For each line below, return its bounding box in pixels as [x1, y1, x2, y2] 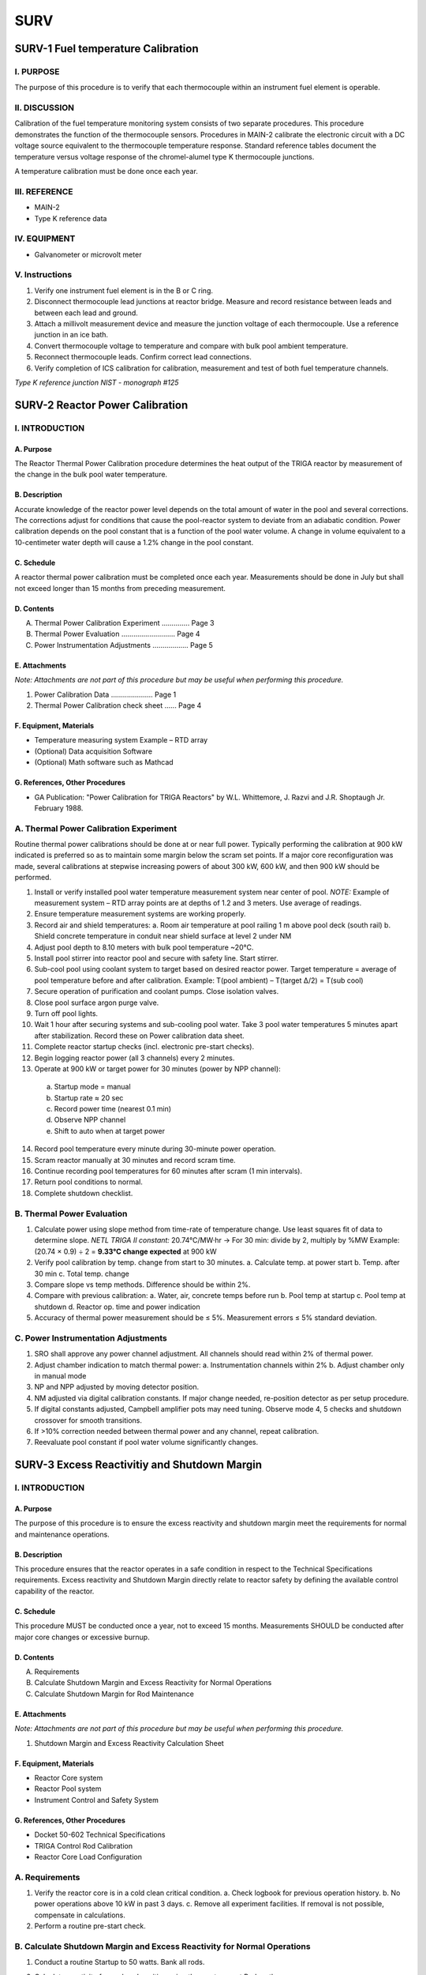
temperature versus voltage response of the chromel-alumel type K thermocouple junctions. [14, 152, 315, 161]
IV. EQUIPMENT [14, 233, 76, 244]
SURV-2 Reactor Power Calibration [14, 398, 189, 412]
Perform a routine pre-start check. [34, 1921, 146, 1931]
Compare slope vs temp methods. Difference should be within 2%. [34, 1280, 251, 1289]
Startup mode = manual [54, 1082, 131, 1092]
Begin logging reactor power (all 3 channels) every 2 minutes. [34, 1053, 235, 1063]
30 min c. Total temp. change [34, 1269, 129, 1278]
